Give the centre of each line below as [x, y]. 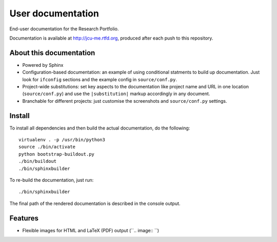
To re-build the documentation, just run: [52, 180]
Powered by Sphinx [43, 65]
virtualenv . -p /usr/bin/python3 [62, 140]
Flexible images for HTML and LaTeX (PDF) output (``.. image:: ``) [91, 230]
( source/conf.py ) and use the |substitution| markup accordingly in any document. [116, 94]
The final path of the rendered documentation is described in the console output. [95, 203]
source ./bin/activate [47, 147]
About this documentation [52, 53]
